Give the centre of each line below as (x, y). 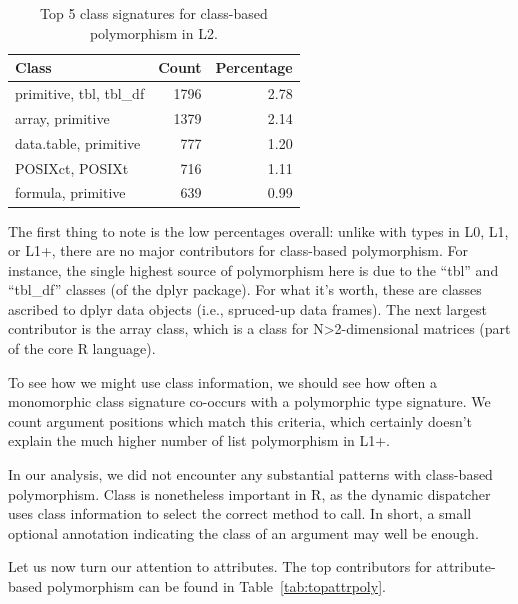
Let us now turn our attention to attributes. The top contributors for (220, 566)
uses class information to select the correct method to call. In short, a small (240, 513)
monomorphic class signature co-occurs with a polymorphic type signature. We (249, 401)
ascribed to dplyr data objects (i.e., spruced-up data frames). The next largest (247, 308)
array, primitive (62, 117)
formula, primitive (70, 192)
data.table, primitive (78, 142)
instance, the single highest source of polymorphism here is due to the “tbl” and (253, 269)
